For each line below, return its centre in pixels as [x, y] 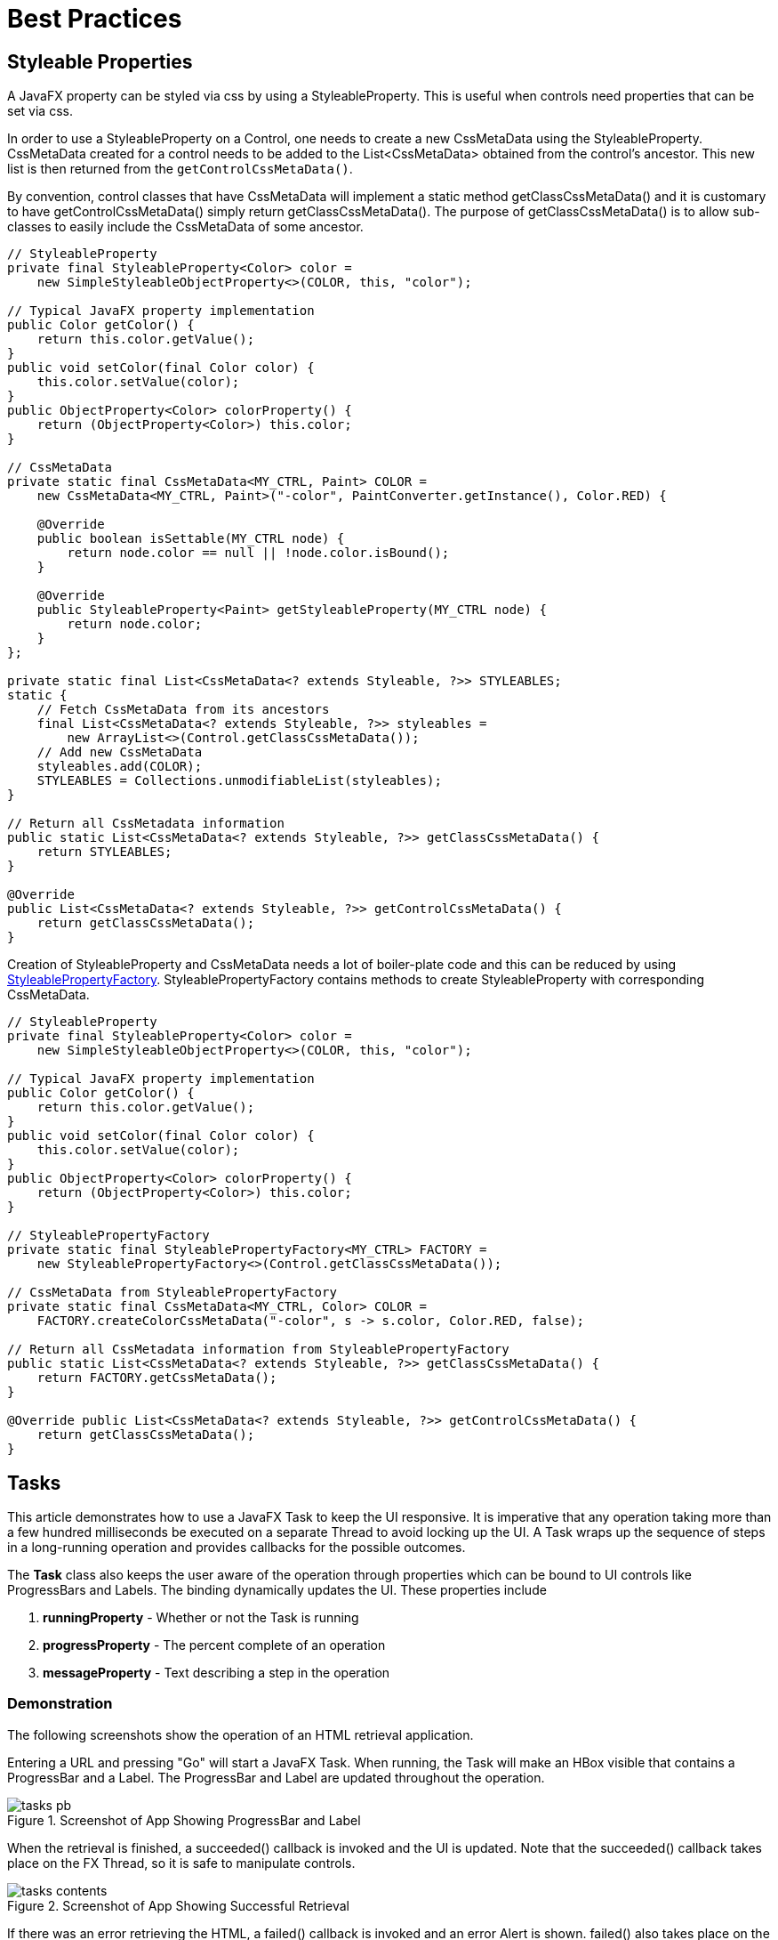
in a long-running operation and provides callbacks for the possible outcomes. [237, 1548]
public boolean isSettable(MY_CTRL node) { [191, 539]
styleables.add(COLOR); [120, 767]
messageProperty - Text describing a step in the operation [217, 1673]
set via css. [40, 111]
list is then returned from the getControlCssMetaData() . [180, 169]
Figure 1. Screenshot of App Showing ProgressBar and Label [184, 1820]
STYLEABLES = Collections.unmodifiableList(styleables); [239, 781]
